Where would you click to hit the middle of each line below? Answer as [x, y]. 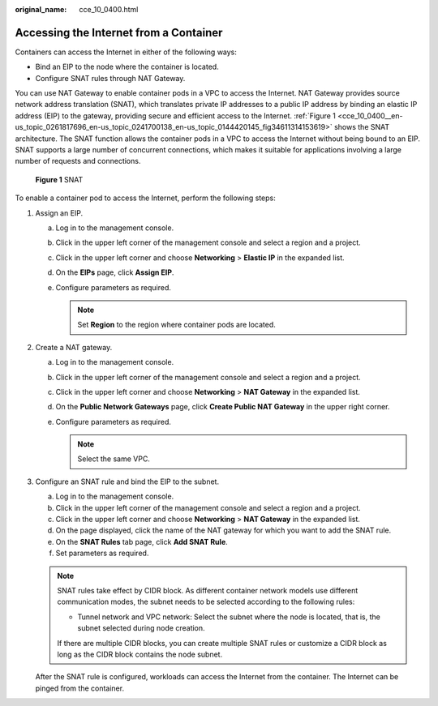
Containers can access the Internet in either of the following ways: [126, 52]
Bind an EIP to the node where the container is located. [127, 67]
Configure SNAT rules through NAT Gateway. [110, 78]
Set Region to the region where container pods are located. [176, 325]
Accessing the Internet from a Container [119, 32]
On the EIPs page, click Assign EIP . [115, 272]
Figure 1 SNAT [59, 179]
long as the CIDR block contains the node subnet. [140, 654]
